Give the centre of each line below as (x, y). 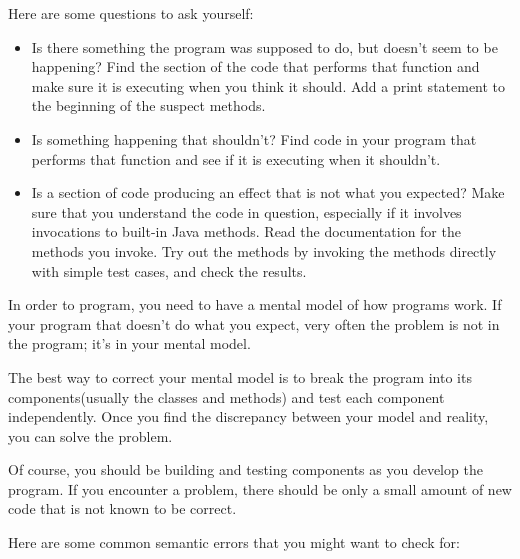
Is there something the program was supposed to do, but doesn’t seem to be (264, 46)
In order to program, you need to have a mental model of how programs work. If (255, 304)
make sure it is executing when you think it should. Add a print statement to (268, 85)
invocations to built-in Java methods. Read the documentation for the (246, 231)
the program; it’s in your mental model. (129, 343)
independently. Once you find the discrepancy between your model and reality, (248, 416)
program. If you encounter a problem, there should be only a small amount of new (260, 488)
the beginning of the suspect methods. (148, 105)
